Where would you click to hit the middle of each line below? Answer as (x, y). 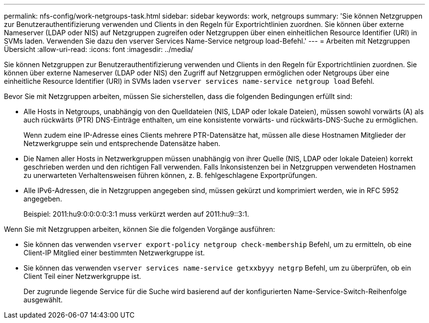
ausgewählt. (43, 300)
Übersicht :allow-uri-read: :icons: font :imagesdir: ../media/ (99, 49)
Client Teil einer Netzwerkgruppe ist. (82, 276)
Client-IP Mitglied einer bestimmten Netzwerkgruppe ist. (114, 253)
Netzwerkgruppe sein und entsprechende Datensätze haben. (122, 143)
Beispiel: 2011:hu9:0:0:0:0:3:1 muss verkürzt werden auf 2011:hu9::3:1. (136, 214)
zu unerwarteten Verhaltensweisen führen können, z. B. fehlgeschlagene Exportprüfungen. (170, 175)
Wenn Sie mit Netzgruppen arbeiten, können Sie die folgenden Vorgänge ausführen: (140, 229)
